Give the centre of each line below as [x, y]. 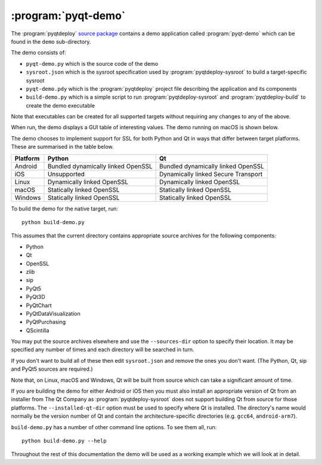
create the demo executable [61, 105]
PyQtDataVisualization [53, 313]
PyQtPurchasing [46, 322]
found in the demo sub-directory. [51, 41]
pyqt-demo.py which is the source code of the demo [92, 63]
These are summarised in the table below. [62, 147]
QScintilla [38, 330]
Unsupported [66, 174]
